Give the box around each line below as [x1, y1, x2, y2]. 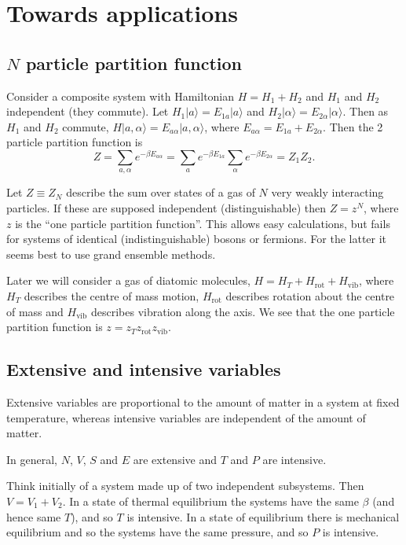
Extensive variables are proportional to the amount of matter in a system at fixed [6, 393, 400, 410]
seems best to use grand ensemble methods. [6, 245, 216, 262]
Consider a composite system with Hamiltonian [6, 87, 235, 104]
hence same [6, 508, 61, 525]
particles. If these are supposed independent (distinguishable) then [6, 200, 326, 216]
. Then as [342, 103, 389, 120]
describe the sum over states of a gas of [66, 184, 255, 201]
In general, [6, 451, 57, 467]
